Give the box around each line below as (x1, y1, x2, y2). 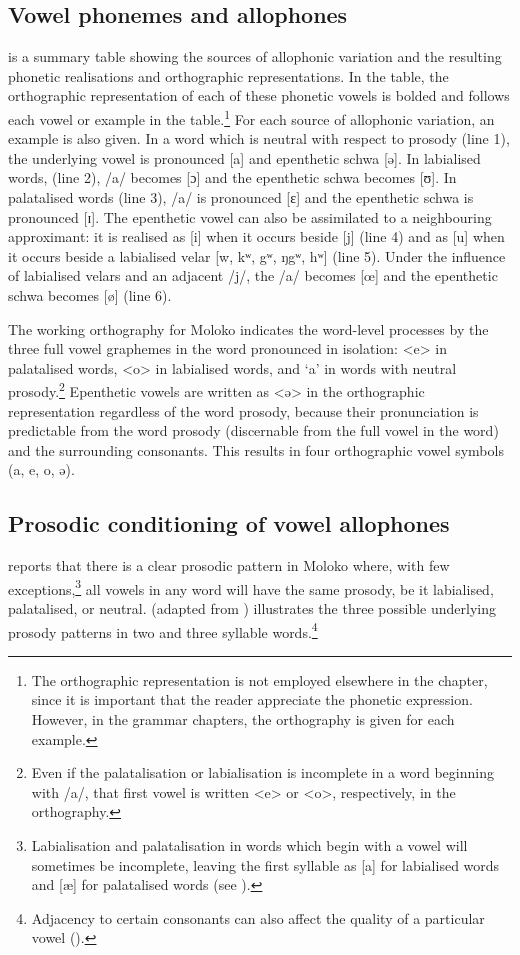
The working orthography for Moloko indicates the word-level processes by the (8, 318, 489, 339)
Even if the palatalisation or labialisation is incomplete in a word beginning (31, 762, 494, 783)
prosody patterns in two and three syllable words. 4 (8, 618, 318, 642)
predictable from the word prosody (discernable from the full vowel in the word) (8, 420, 499, 441)
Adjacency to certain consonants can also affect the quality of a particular (31, 907, 485, 928)
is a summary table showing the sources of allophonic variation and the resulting (8, 46, 502, 67)
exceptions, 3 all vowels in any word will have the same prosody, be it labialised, (8, 575, 494, 599)
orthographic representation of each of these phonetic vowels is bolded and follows (8, 85, 510, 106)
